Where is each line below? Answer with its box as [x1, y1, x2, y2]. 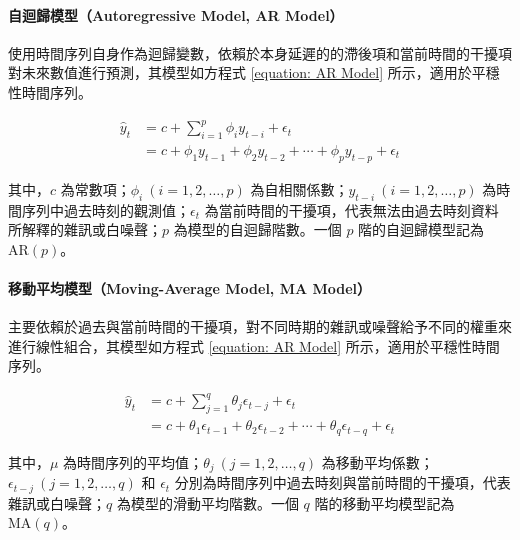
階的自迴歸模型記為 [358, 219, 485, 240]
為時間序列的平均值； [63, 451, 204, 472]
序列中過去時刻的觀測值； [21, 199, 190, 220]
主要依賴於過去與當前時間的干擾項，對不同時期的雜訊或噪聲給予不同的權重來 [8, 316, 512, 337]
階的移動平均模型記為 [314, 492, 455, 513]
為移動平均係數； [321, 451, 434, 472]
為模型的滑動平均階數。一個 [116, 492, 299, 513]
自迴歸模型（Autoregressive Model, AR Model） [8, 4, 344, 25]
